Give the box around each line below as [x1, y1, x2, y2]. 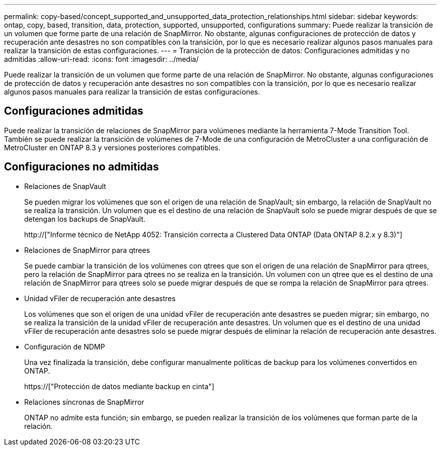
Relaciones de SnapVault [24, 182, 106, 191]
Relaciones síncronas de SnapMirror [24, 397, 144, 406]
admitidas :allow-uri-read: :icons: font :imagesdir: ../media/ [4, 55, 199, 63]
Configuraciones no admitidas [4, 160, 159, 173]
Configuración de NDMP [24, 342, 105, 351]
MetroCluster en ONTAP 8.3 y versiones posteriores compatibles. [4, 143, 220, 152]
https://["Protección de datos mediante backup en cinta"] [24, 382, 214, 391]
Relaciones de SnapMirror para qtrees [24, 245, 150, 254]
